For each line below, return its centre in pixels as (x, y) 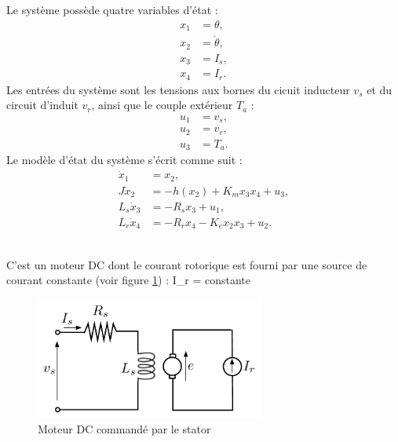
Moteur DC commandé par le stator (124, 428)
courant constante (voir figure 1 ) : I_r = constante (129, 280)
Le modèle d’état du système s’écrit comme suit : (124, 160)
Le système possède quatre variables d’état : (112, 9)
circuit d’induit (42, 105)
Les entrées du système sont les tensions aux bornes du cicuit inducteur (178, 89)
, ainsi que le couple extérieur (162, 105)
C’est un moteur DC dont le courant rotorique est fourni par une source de (187, 264)
